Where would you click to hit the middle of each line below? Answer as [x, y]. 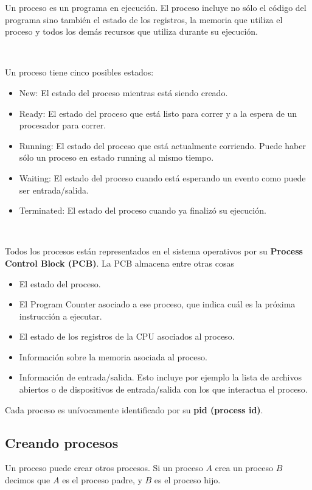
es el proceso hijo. [187, 480]
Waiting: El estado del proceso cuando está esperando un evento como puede [162, 177]
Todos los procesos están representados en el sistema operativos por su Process [154, 251]
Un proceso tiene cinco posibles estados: [79, 72]
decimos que [28, 480]
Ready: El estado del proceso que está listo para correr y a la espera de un [158, 113]
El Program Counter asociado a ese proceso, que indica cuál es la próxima [157, 304]
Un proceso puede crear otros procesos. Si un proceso [104, 468]
